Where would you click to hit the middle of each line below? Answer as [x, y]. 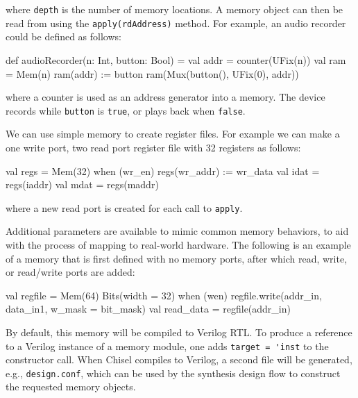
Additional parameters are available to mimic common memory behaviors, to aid [177, 231]
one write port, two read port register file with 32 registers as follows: [153, 147]
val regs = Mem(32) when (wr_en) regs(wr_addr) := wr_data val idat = [163, 171]
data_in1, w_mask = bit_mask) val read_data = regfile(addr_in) [148, 309]
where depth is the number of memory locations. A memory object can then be [174, 9]
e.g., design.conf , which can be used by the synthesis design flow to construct [173, 373]
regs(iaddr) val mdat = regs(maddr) [82, 184]
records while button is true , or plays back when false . [126, 110]
